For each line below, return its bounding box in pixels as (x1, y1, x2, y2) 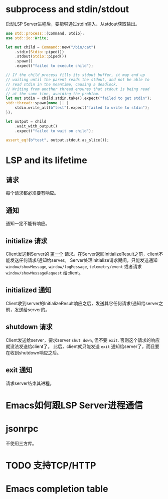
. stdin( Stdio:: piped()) (15, 49, 65, 54)
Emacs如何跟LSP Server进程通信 (6, 399, 143, 411)
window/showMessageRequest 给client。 (6, 270, 83, 276)
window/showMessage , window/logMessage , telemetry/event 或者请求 (6, 263, 142, 270)
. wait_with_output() (15, 123, 58, 129)
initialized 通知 (6, 286, 52, 295)
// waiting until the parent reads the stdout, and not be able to (6, 77, 150, 82)
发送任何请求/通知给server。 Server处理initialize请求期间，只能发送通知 (10, 257, 158, 263)
